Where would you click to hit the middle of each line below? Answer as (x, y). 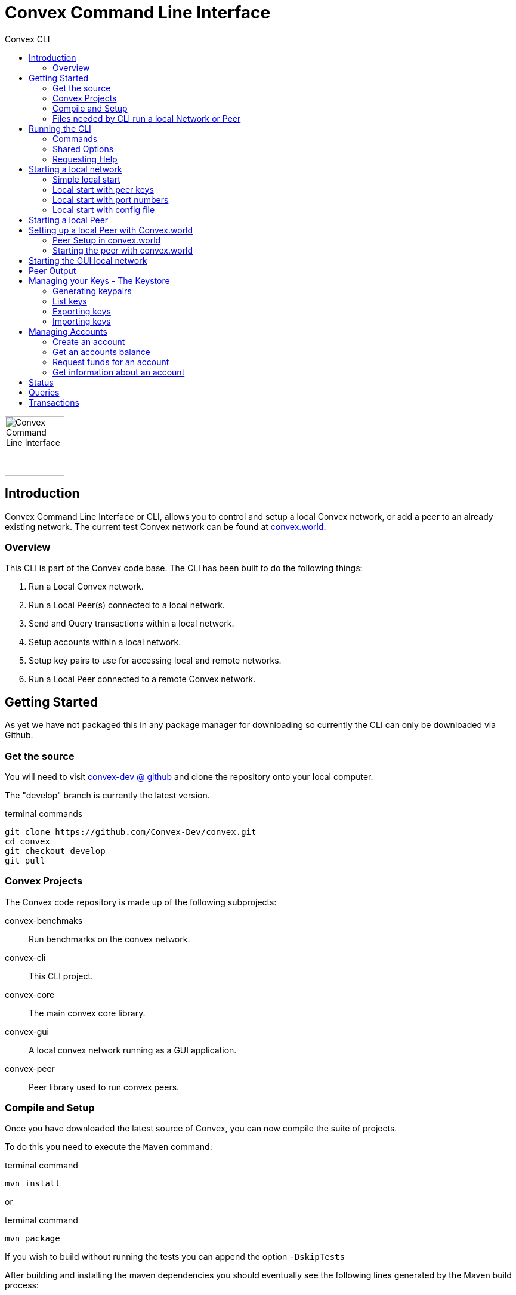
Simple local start (86, 179)
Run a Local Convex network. (86, 587)
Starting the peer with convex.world (123, 250)
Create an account (89, 341)
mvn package (33, 1239)
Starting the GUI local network (88, 260)
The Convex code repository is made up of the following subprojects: (141, 902)
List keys (70, 301)
